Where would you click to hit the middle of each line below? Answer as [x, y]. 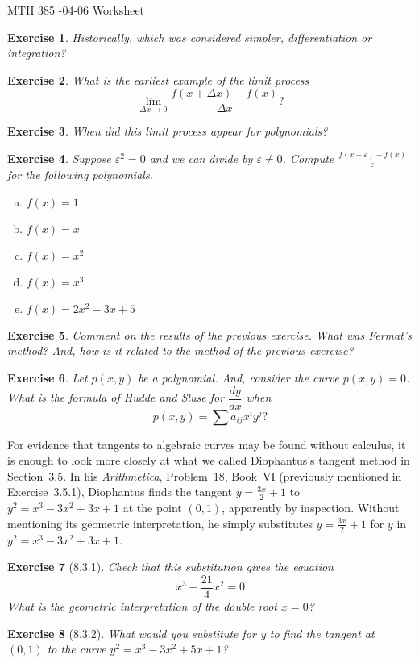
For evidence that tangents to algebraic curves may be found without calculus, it [207, 444]
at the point [152, 508]
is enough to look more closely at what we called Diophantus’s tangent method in [209, 460]
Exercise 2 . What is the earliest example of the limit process [158, 79]
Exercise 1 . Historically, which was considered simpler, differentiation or [190, 37]
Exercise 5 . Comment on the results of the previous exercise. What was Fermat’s [209, 334]
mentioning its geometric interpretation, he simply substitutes [160, 523]
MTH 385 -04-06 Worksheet [76, 10]
